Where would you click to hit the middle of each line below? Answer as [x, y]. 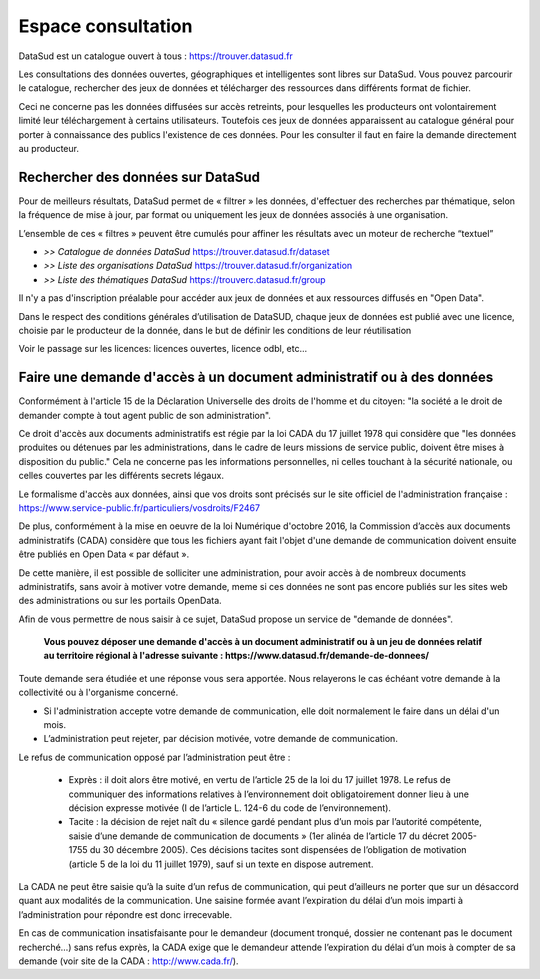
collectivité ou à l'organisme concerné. [98, 692]
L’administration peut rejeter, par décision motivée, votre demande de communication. [221, 739]
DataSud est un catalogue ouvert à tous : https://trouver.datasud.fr [156, 56]
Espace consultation [105, 26]
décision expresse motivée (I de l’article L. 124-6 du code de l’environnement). [230, 807]
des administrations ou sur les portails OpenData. [120, 601]
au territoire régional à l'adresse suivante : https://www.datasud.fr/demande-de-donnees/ [236, 656]
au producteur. [49, 148]
